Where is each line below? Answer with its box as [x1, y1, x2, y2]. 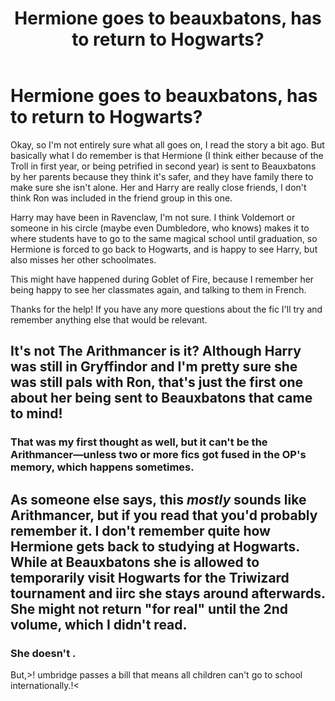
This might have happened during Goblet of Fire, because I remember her [10, 273, 315, 285]
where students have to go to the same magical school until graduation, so [10, 232, 318, 244]
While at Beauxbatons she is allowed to [10, 553, 260, 571]
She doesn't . [10, 646, 77, 660]
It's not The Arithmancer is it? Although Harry [10, 343, 302, 360]
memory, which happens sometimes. [10, 460, 195, 474]
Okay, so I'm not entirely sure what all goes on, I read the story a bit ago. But [10, 138, 325, 151]
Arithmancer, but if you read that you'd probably [10, 507, 318, 524]
